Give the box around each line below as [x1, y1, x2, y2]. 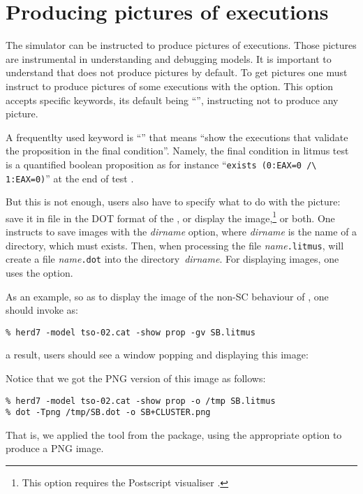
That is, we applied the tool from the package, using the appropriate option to [6, 427, 342, 442]
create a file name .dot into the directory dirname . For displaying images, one [6, 252, 339, 266]
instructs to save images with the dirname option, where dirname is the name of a [6, 224, 357, 239]
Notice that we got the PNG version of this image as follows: [6, 370, 266, 385]
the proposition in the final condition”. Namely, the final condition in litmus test [6, 143, 349, 158]
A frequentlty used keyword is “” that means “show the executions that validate [6, 129, 348, 144]
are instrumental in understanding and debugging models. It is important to [6, 51, 332, 66]
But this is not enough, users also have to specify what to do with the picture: [6, 194, 341, 209]
